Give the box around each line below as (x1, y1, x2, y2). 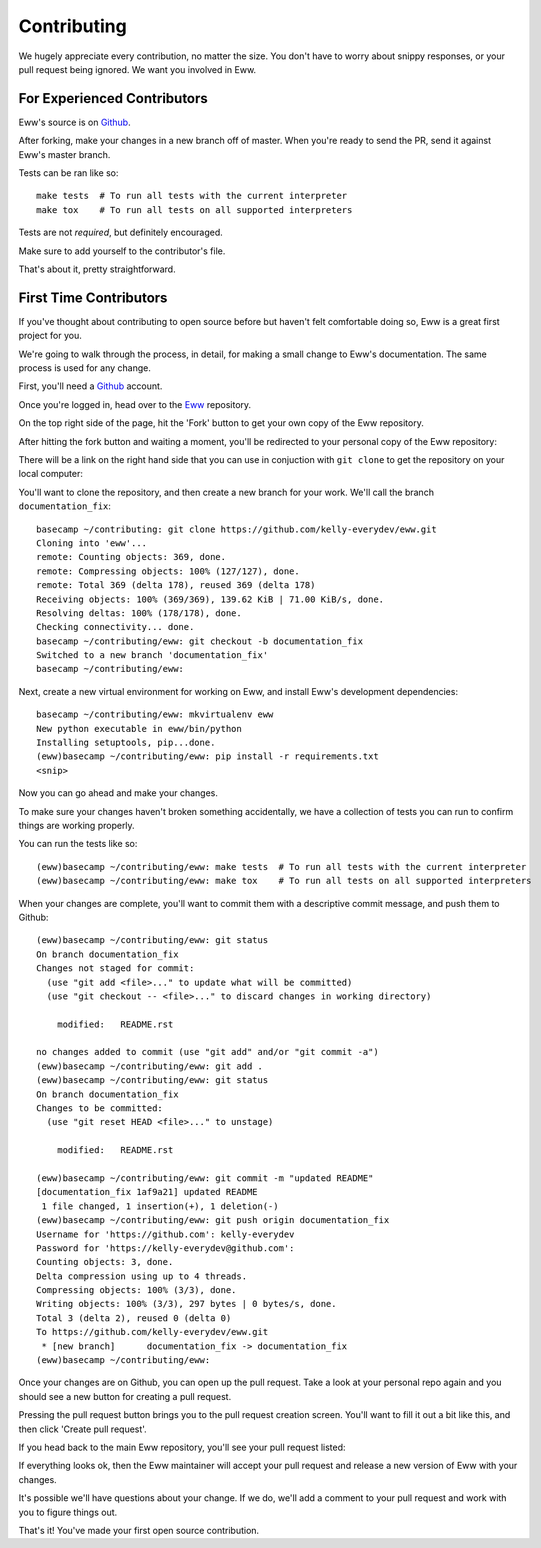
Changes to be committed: (36, 1103, 164, 1114)
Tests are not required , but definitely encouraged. (18, 226, 224, 239)
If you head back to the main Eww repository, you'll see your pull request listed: (18, 1441, 346, 1453)
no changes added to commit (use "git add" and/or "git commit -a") (36, 1046, 379, 1058)
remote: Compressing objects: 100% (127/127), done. (36, 565, 300, 577)
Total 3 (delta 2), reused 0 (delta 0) (36, 1312, 232, 1324)
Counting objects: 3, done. (36, 1256, 174, 1268)
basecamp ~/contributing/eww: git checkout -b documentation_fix (36, 635, 364, 647)
